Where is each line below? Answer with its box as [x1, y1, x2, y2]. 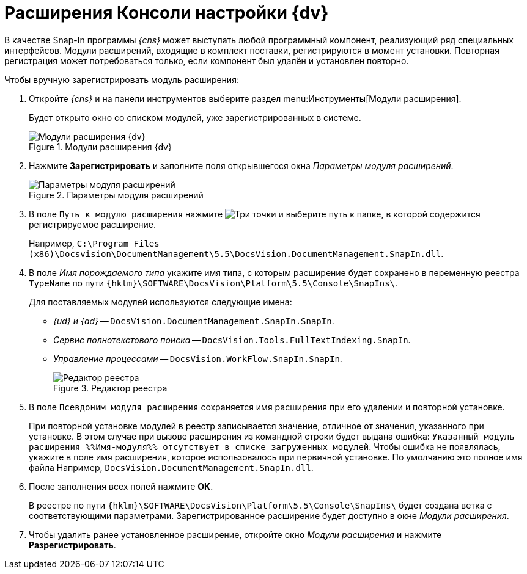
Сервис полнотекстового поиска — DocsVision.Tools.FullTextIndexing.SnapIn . [53, 334, 411, 345]
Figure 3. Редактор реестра [53, 382, 168, 393]
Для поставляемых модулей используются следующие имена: [29, 296, 292, 307]
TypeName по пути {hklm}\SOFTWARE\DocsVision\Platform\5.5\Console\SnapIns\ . [29, 277, 398, 288]
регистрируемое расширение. [29, 219, 157, 230]
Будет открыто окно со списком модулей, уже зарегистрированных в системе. [29, 112, 361, 123]
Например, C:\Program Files [29, 238, 160, 249]
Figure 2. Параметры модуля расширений [29, 189, 204, 200]
